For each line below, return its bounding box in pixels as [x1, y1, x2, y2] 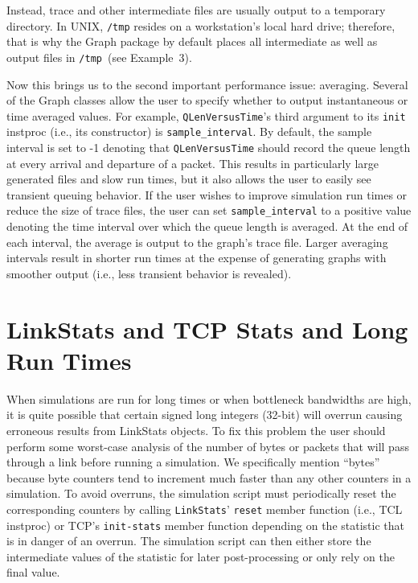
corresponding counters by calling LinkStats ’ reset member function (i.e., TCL [6, 500, 403, 517]
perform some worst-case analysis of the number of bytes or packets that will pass [6, 437, 409, 454]
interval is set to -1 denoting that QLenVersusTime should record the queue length [6, 139, 411, 155]
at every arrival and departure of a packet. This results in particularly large [6, 154, 379, 171]
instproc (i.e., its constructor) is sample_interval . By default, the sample [6, 123, 372, 140]
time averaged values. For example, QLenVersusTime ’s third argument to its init [6, 107, 406, 124]
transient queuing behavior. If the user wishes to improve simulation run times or [6, 186, 408, 203]
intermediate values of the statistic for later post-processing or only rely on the [6, 548, 395, 565]
